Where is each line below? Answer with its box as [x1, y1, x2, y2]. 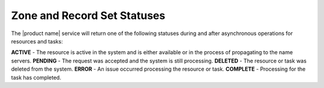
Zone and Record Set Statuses [11, 9, 166, 22]
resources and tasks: [11, 37, 63, 45]
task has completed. [11, 74, 61, 81]
